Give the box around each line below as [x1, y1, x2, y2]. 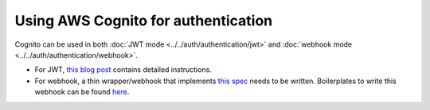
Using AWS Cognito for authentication [14, 12, 273, 29]
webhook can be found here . [34, 87, 130, 97]
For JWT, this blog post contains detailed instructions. [34, 65, 213, 74]
